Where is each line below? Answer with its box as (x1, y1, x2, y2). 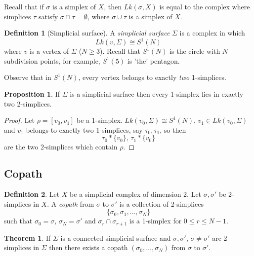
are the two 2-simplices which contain (4, 142, 118, 152)
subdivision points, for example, (4, 55, 100, 66)
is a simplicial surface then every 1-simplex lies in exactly (70, 89, 244, 99)
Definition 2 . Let (4, 189, 60, 199)
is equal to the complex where (159, 1, 250, 11)
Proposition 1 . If (4, 89, 60, 99)
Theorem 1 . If (4, 232, 51, 243)
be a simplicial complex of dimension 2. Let (70, 189, 202, 199)
